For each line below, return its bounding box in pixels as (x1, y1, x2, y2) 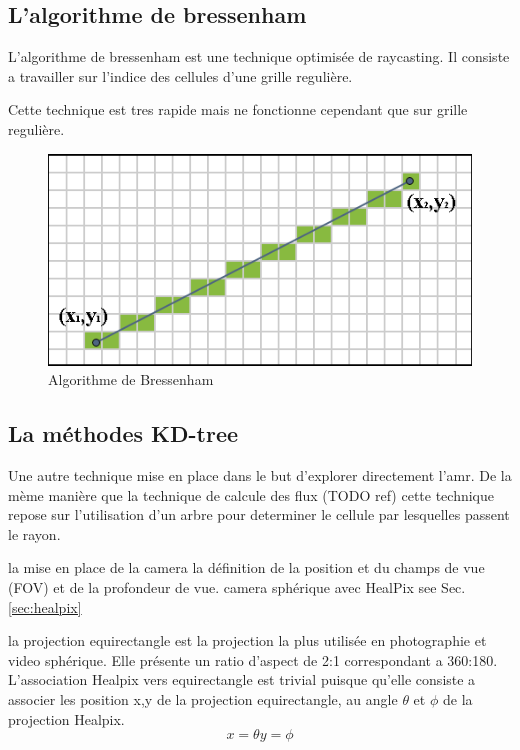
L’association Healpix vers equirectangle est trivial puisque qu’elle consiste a (8, 669, 476, 690)
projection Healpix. (8, 708, 125, 729)
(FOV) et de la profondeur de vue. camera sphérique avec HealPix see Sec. (8, 576, 466, 597)
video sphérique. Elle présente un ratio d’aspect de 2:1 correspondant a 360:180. (8, 649, 498, 670)
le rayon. (8, 523, 61, 544)
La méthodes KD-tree (8, 418, 239, 449)
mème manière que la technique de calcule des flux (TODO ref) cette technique (8, 484, 495, 505)
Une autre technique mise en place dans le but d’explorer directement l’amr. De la (8, 464, 512, 485)
